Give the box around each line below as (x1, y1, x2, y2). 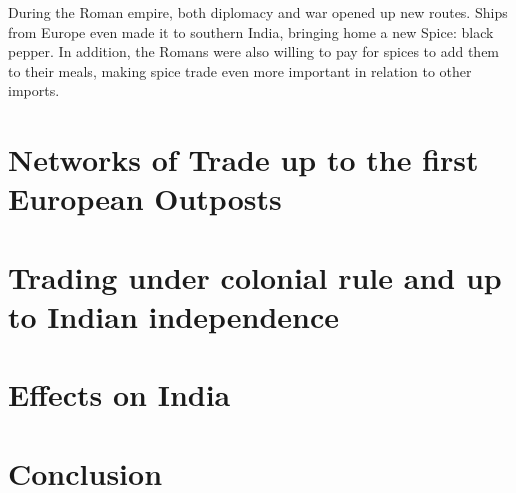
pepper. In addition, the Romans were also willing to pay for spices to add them (8, 41, 500, 62)
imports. (8, 80, 60, 101)
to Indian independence (8, 295, 340, 336)
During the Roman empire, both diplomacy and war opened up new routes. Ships (8, 2, 508, 22)
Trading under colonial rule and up (8, 256, 502, 297)
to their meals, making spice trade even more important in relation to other (8, 60, 472, 81)
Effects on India (8, 374, 231, 415)
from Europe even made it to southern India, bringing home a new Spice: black (8, 21, 494, 42)
